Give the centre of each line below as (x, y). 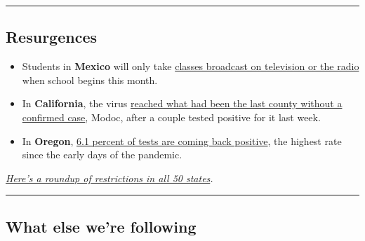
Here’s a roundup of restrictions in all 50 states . (109, 178)
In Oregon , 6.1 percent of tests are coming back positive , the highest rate (182, 140)
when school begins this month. (90, 80)
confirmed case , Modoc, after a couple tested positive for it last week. (171, 117)
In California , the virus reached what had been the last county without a (182, 103)
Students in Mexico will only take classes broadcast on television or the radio (191, 66)
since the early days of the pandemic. (102, 154)
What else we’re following (101, 226)
